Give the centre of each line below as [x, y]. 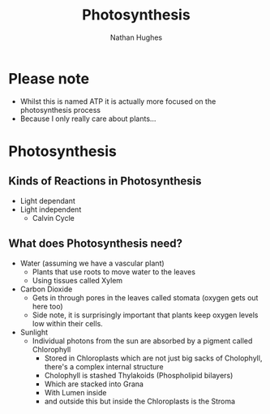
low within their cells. [67, 323]
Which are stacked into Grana [94, 384]
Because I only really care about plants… [88, 119]
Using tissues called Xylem [77, 280]
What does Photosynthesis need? [96, 244]
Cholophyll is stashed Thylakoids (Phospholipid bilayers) [139, 375]
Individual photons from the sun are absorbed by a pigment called [142, 341]
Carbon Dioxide [46, 289]
